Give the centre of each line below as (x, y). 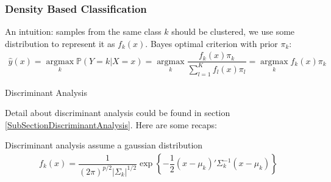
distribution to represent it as (60, 43)
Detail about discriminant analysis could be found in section (118, 113)
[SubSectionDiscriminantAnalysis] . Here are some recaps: (111, 124)
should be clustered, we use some (233, 31)
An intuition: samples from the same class (83, 31)
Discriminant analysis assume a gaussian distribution (104, 145)
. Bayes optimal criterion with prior (212, 43)
